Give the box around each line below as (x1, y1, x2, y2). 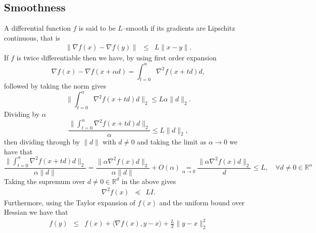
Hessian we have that (4, 207, 68, 217)
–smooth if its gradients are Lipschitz (122, 23, 235, 33)
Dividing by (4, 109, 39, 119)
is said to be (79, 23, 116, 33)
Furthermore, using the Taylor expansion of (4, 197, 136, 207)
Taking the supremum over (4, 176, 85, 186)
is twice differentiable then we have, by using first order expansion (16, 52, 217, 63)
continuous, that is (4, 32, 60, 43)
